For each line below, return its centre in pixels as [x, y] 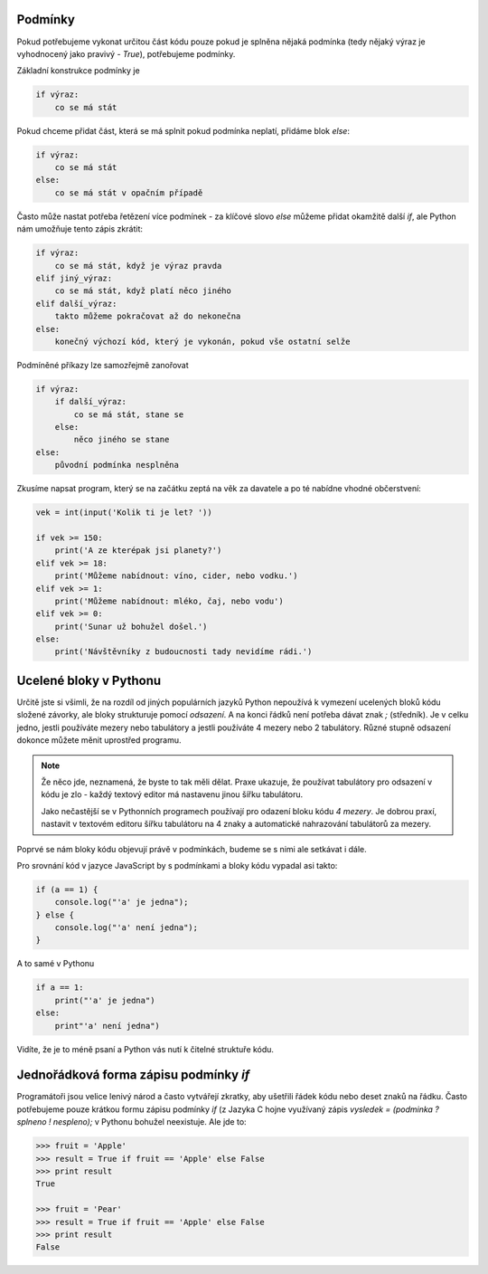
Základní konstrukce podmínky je [78, 71]
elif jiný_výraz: [74, 278]
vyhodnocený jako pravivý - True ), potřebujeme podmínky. [126, 53]
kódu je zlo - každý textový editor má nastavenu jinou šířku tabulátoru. [172, 794]
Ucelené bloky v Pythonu [89, 680]
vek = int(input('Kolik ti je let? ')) [124, 513]
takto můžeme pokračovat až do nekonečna [148, 316]
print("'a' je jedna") [105, 1000]
